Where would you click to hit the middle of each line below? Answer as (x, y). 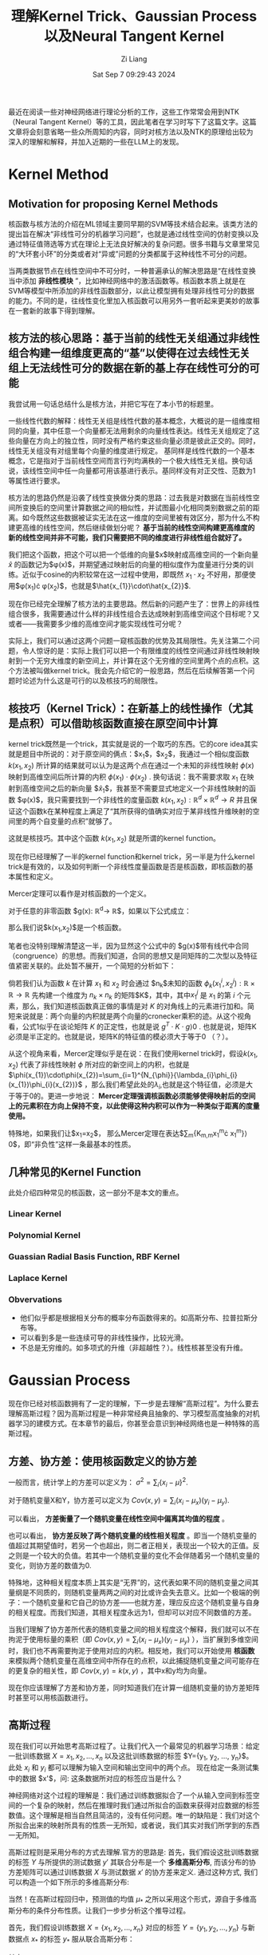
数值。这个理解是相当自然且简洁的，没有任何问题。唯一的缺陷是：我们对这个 (134, 1815)
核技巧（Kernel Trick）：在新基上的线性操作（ (120, 708)
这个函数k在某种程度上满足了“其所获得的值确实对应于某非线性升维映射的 (134, 811)
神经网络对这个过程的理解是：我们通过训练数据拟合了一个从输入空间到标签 (130, 1795)
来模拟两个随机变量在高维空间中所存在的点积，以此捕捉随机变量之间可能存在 (134, 1661)
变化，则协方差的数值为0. (50, 1566)
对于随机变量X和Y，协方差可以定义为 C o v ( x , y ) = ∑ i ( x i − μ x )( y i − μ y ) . (119, 1502)
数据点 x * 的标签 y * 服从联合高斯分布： (71, 1940)
